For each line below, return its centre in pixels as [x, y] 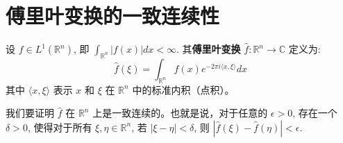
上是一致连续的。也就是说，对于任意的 [180, 113]
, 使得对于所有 [60, 127]
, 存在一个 [315, 113]
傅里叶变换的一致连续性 [113, 16]
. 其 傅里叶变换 [209, 49]
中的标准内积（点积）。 [183, 89]
